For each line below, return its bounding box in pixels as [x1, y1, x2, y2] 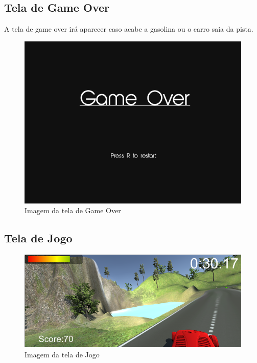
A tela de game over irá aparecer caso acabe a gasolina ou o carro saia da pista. [4, 24, 253, 34]
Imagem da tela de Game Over [25, 205, 121, 216]
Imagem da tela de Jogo [25, 349, 100, 359]
